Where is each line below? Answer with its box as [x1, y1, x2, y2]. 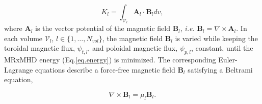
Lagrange [4, 64, 33, 75]
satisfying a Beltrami [188, 64, 253, 75]
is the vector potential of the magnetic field [35, 23, 170, 33]
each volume [4, 32, 43, 43]
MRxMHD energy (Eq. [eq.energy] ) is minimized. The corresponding [4, 54, 216, 65]
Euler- [218, 54, 238, 65]
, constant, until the [191, 43, 253, 53]
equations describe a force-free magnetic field [35, 64, 175, 75]
